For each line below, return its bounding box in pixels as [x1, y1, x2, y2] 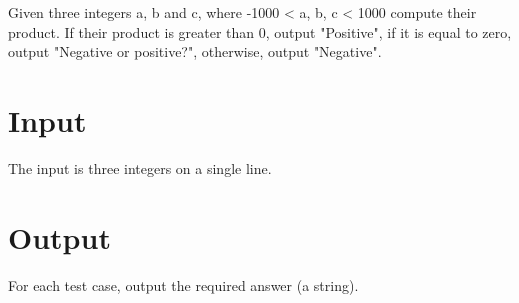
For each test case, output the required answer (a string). [8, 274, 359, 295]
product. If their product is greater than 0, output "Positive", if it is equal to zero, [8, 21, 512, 42]
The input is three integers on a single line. [8, 157, 272, 178]
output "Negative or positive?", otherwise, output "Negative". [8, 41, 382, 62]
